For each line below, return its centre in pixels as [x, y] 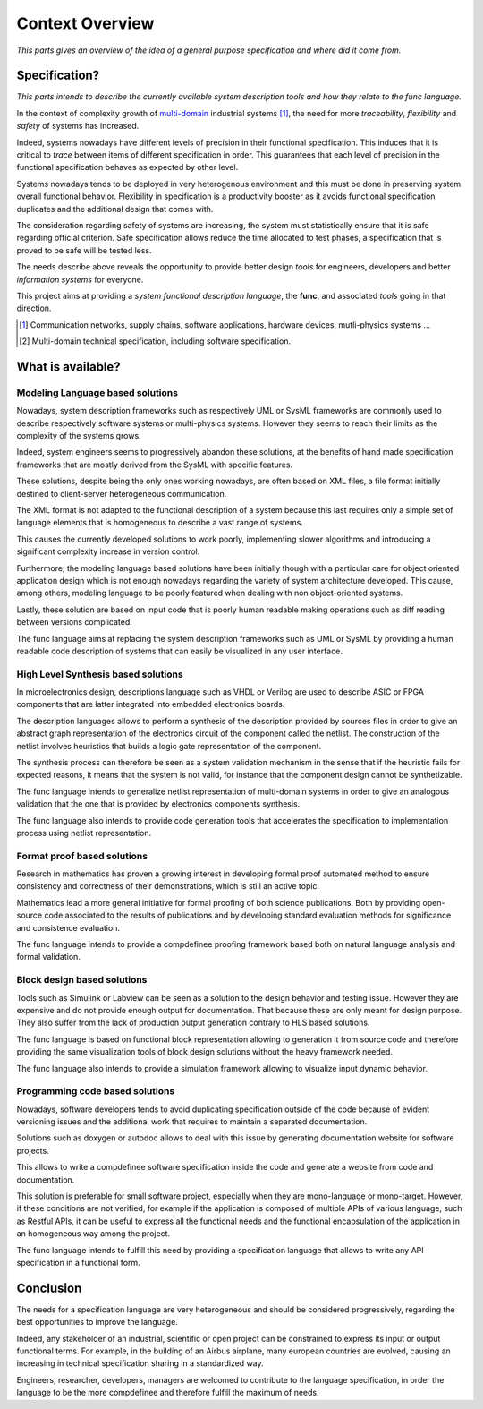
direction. [34, 308]
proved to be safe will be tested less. [84, 250]
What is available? [68, 367]
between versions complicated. [75, 622]
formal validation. [48, 957]
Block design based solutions [82, 980]
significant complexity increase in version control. [108, 551]
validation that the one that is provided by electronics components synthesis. [158, 804]
